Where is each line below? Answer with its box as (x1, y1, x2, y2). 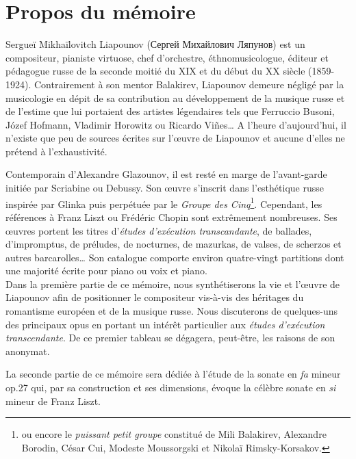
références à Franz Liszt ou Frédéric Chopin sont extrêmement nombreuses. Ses (5, 209, 338, 224)
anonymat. (5, 343, 50, 358)
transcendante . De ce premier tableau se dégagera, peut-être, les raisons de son (5, 330, 335, 345)
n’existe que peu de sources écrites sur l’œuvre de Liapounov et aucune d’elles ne (5, 131, 345, 145)
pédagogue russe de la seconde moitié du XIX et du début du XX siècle (5, 64, 305, 78)
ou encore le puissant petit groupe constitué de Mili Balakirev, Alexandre (21, 427, 327, 441)
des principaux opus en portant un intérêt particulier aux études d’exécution (5, 317, 325, 331)
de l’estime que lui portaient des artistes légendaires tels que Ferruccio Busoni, (5, 104, 335, 118)
